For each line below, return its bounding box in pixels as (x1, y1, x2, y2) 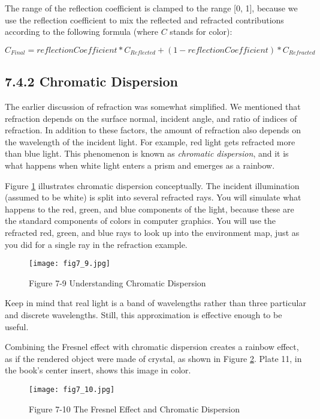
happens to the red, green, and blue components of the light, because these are (5, 202, 294, 215)
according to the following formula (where (5, 25, 159, 38)
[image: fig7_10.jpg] (29, 385, 115, 394)
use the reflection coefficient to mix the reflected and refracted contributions (5, 13, 284, 26)
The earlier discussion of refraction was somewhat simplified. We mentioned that (5, 100, 301, 112)
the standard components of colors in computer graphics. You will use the (5, 214, 276, 227)
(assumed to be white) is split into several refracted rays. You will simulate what (5, 191, 301, 203)
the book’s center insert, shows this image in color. (5, 364, 191, 376)
